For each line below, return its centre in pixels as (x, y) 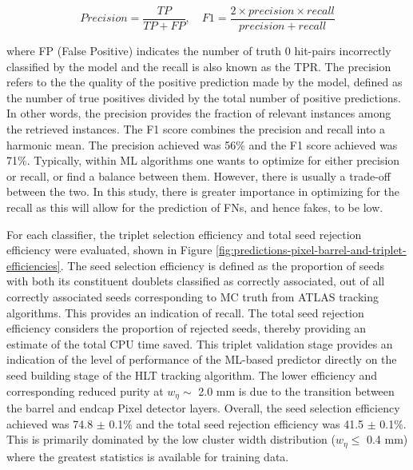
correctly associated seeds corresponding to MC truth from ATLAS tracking (193, 296)
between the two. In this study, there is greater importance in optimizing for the (203, 191)
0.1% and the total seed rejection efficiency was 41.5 (236, 423)
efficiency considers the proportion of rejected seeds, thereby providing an (187, 328)
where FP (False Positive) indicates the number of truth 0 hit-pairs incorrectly (199, 51)
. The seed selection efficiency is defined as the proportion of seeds (222, 265)
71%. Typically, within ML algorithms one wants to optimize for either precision (203, 160)
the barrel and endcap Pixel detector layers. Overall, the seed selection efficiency (203, 407)
